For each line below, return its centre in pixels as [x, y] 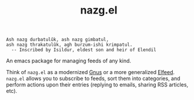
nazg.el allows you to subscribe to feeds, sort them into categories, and [93, 79]
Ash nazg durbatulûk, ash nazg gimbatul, [58, 40]
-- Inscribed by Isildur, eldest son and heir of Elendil [84, 50]
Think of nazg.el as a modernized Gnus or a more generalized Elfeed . [91, 72]
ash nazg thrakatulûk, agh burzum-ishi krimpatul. [69, 45]
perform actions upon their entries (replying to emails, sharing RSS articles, [97, 85]
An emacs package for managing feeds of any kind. [68, 61]
